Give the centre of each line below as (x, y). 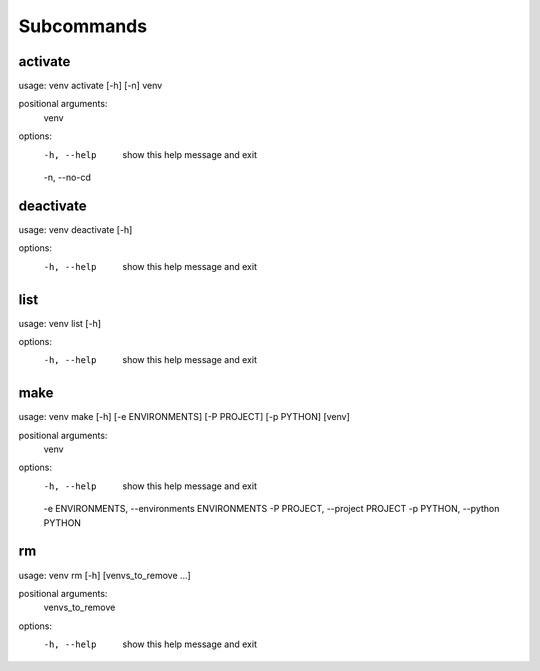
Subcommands (83, 26)
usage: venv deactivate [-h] (75, 229)
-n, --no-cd (67, 177)
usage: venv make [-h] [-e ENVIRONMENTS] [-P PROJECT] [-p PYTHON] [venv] (184, 417)
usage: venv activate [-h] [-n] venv (90, 86)
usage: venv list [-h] (60, 323)
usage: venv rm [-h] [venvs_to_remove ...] (105, 575)
